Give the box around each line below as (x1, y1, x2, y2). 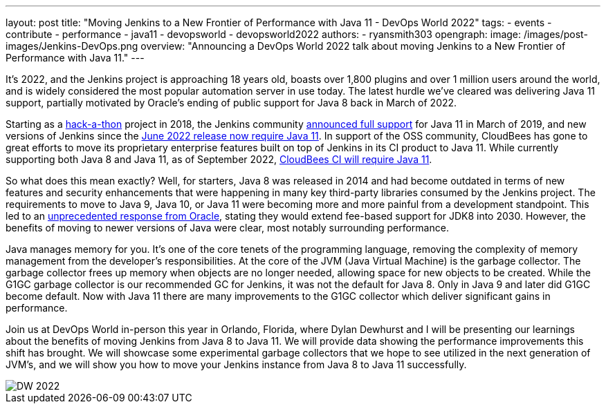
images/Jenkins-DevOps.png (6, 40, 138, 52)
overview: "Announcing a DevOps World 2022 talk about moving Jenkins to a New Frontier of (140, 40, 566, 52)
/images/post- (524, 28, 588, 40)
